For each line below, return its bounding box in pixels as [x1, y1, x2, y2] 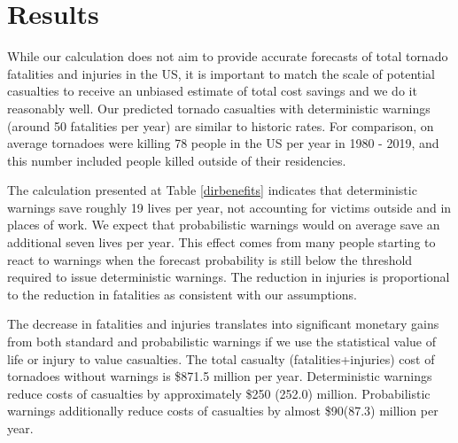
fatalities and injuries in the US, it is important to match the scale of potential [7, 64, 436, 82]
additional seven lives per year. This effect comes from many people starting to [7, 233, 436, 252]
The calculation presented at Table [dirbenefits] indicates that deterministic [7, 181, 417, 199]
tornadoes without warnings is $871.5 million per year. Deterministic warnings [7, 367, 432, 385]
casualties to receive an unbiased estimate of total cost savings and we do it [7, 82, 417, 100]
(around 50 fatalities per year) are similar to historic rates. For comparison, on [7, 116, 434, 135]
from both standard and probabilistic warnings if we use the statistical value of [7, 332, 437, 351]
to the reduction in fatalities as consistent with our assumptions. [7, 284, 357, 303]
